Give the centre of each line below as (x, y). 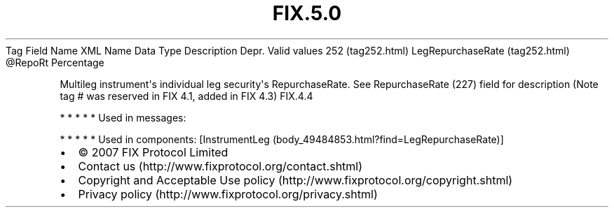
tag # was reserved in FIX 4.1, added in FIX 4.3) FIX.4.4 (186, 96)
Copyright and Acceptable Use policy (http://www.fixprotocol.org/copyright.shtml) (295, 180)
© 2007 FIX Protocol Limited (153, 152)
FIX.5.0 (307, 13)
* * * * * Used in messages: (123, 117)
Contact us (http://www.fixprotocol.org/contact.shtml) (220, 166)
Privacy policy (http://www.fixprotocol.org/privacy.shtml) (228, 194)
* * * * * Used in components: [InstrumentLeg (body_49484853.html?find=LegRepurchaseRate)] (282, 139)
